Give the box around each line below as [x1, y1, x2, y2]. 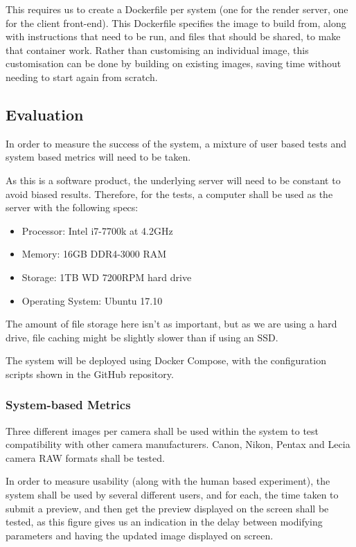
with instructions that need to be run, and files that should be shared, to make [6, 29, 341, 44]
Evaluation [6, 103, 84, 125]
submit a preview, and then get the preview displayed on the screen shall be [6, 501, 329, 515]
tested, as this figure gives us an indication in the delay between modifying [6, 514, 323, 529]
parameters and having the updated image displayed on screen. [6, 528, 274, 542]
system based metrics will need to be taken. [6, 150, 191, 164]
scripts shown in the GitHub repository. [6, 366, 174, 381]
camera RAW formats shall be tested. [6, 450, 165, 465]
